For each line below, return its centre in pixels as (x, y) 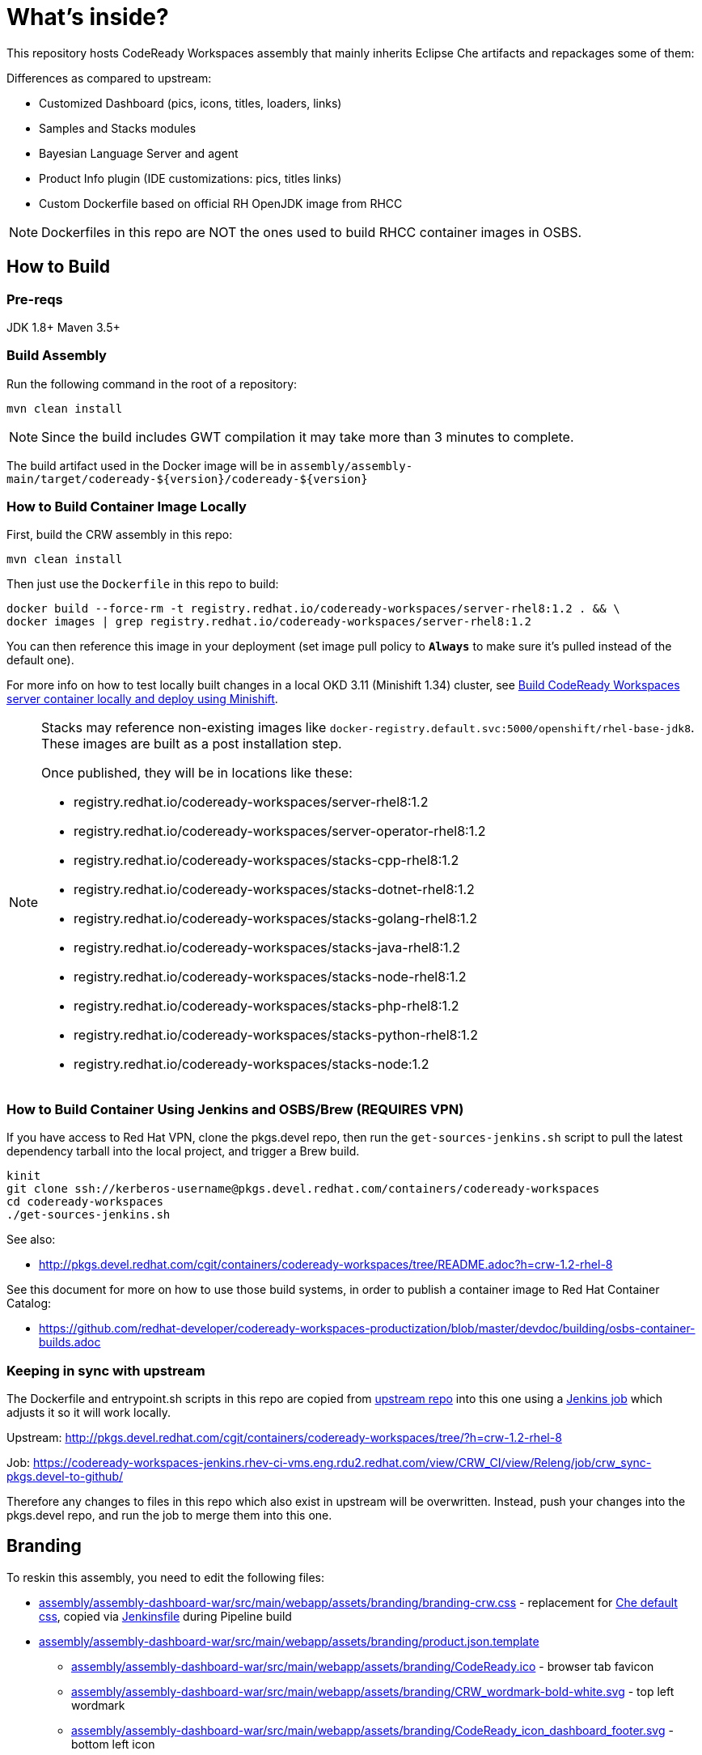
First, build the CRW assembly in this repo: (120, 535)
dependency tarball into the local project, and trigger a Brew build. (183, 1151)
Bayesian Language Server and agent (139, 153)
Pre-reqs (35, 299)
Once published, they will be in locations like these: (197, 773)
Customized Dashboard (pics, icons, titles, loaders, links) (190, 103)
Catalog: (29, 1304)
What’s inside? (88, 17)
